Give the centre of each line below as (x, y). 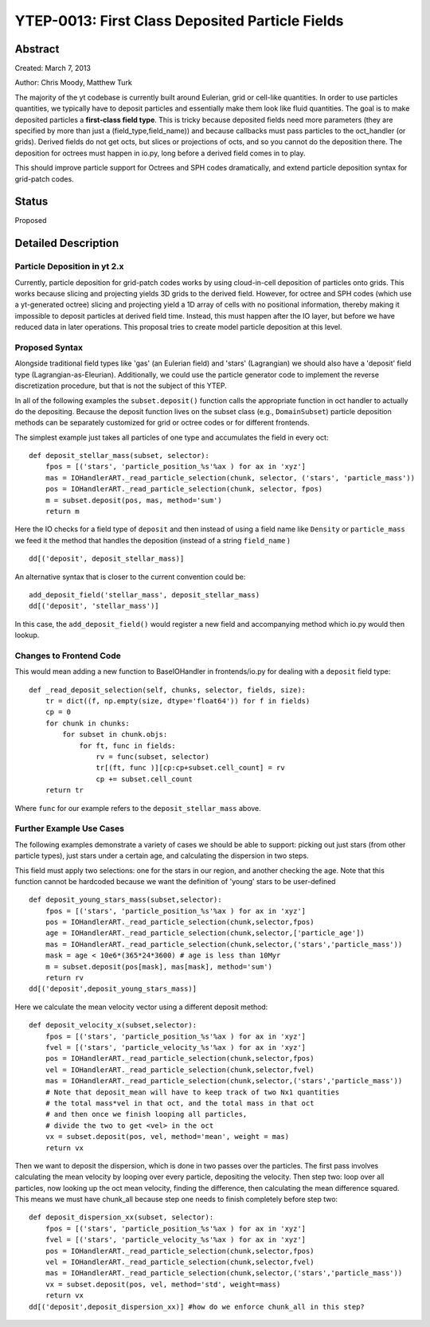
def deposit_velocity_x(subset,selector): (113, 1025)
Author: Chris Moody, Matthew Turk (74, 83)
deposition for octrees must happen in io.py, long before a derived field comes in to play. (160, 153)
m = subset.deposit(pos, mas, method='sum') (133, 500)
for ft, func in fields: (128, 746)
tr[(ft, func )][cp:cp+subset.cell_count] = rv (191, 768)
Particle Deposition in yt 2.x (69, 267)
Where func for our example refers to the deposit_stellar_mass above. (138, 808)
